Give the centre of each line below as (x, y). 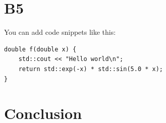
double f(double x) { (40, 49)
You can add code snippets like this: (60, 32)
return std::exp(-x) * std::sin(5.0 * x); (91, 69)
